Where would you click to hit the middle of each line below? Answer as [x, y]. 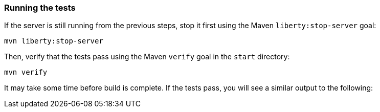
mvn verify [26, 72]
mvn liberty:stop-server [54, 41]
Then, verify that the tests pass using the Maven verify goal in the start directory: [147, 57]
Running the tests [40, 8]
